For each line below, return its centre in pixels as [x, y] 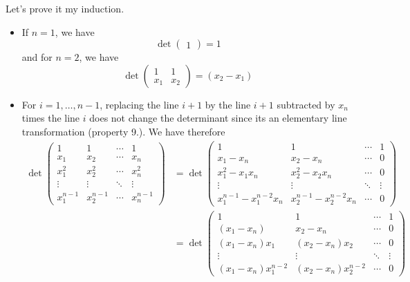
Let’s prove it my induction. [65, 8]
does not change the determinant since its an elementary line [218, 118]
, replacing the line [139, 104]
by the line [228, 104]
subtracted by [306, 104]
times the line [51, 118]
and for [37, 57]
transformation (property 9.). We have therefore [123, 131]
